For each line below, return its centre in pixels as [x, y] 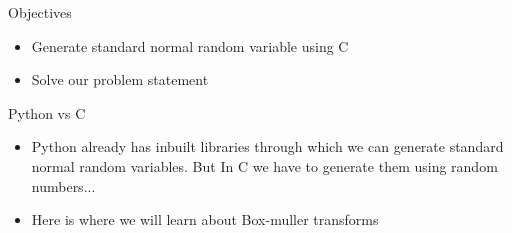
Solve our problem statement [120, 79]
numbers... [63, 185]
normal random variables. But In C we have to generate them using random [264, 165]
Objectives [40, 12]
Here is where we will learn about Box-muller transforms [205, 219]
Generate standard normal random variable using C [190, 45]
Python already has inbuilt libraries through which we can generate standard [267, 146]
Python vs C [47, 112]
